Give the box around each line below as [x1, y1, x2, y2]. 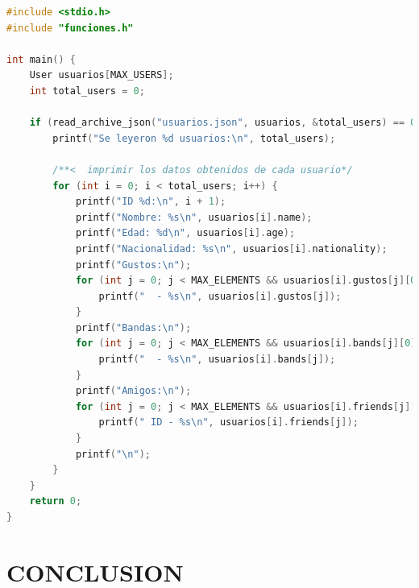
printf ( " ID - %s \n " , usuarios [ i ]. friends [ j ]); [98, 416, 359, 429]
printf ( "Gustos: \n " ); [75, 259, 192, 271]
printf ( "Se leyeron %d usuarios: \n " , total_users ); [52, 132, 336, 144]
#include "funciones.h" [6, 22, 134, 34]
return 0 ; [29, 495, 82, 507]
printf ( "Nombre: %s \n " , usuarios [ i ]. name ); [75, 211, 313, 223]
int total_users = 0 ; [29, 85, 145, 97]
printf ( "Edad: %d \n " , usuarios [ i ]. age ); [75, 227, 296, 239]
